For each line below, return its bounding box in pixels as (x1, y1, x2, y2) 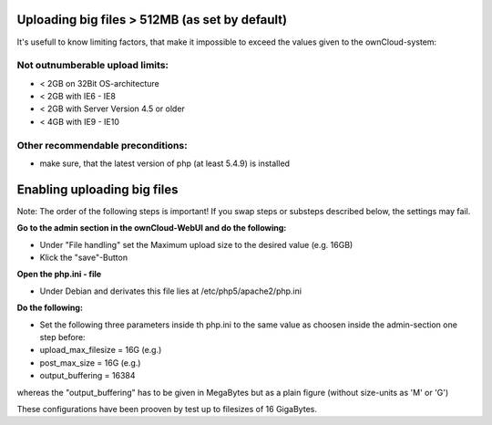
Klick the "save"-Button (39, 252, 128, 264)
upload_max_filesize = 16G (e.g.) (39, 345, 162, 356)
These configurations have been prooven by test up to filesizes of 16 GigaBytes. (16, 403, 318, 414)
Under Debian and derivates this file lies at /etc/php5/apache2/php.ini (39, 285, 302, 296)
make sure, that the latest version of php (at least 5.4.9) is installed (39, 158, 291, 169)
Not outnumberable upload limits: (16, 59, 169, 72)
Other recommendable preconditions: (16, 139, 188, 151)
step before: (39, 332, 86, 342)
